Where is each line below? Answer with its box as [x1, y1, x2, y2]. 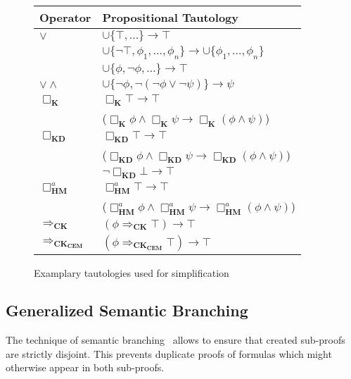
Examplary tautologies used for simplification [34, 265, 229, 280]
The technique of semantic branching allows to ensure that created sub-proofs [6, 333, 345, 347]
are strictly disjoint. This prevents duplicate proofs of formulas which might [6, 346, 332, 361]
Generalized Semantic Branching [6, 299, 248, 321]
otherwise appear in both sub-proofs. [6, 360, 165, 375]
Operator [39, 9, 91, 25]
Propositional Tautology [102, 9, 238, 25]
